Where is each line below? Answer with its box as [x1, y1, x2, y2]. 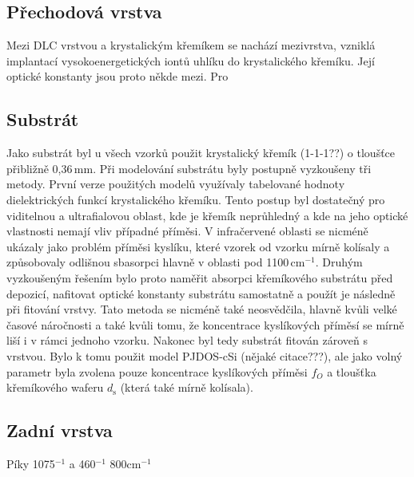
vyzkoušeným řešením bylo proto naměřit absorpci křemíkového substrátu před [6, 269, 393, 286]
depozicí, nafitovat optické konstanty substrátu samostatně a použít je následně [6, 285, 396, 302]
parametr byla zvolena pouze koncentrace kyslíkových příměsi [6, 363, 308, 380]
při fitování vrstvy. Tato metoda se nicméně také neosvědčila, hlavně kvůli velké [6, 301, 397, 317]
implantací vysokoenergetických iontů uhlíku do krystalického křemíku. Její [6, 52, 375, 69]
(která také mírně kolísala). [120, 379, 253, 396]
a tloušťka [327, 363, 376, 380]
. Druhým [315, 254, 363, 270]
